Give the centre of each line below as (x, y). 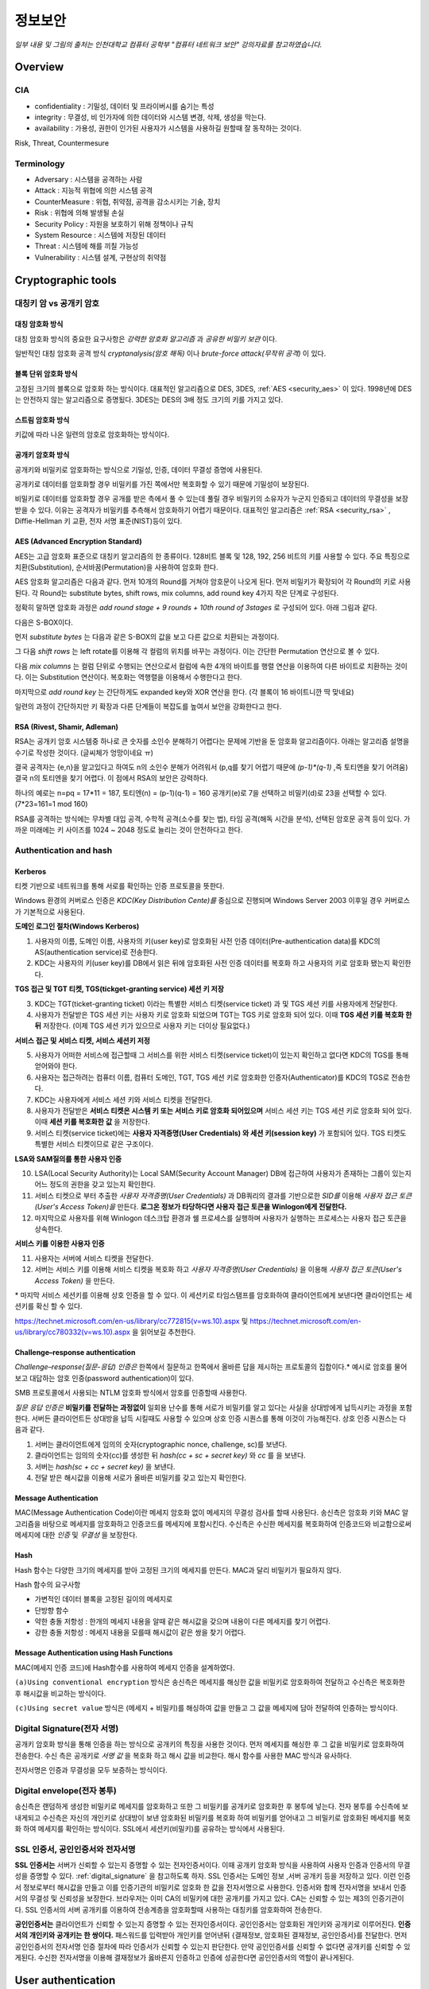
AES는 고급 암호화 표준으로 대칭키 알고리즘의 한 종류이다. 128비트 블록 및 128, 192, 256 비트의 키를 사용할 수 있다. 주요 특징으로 (213, 556)
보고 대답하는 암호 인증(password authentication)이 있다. (104, 1378)
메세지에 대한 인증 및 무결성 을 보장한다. (76, 1535)
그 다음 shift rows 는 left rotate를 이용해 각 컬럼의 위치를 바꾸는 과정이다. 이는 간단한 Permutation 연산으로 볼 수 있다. (197, 652)
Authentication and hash (64, 850)
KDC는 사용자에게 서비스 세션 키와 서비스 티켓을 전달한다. (124, 1100)
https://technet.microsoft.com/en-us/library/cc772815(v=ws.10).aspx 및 (131, 1321)
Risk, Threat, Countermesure (62, 142)
